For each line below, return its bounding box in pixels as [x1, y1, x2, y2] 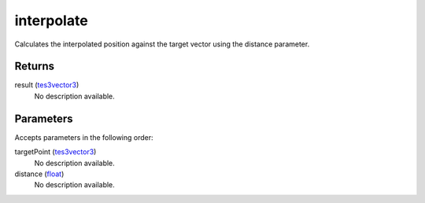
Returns [14, 60, 55, 73]
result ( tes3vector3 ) [14, 80, 79, 90]
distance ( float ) [14, 169, 65, 179]
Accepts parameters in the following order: [14, 132, 153, 142]
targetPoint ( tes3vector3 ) [14, 147, 97, 157]
